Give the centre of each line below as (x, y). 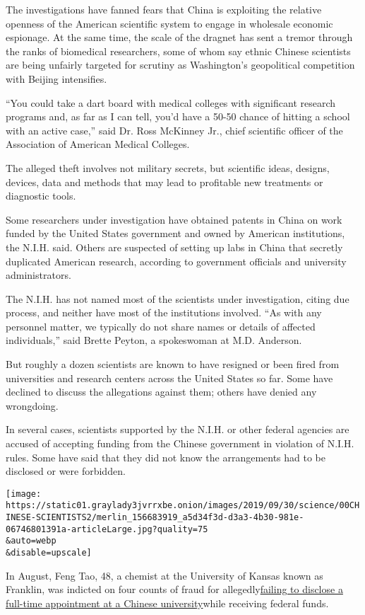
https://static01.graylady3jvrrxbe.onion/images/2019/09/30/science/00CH (183, 506)
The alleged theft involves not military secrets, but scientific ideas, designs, (168, 167)
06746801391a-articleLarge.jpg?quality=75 (107, 529)
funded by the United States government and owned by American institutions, (175, 233)
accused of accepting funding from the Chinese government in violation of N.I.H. (180, 443)
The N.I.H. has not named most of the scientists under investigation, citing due (178, 298)
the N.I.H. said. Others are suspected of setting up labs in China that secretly (174, 247)
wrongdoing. (32, 405)
